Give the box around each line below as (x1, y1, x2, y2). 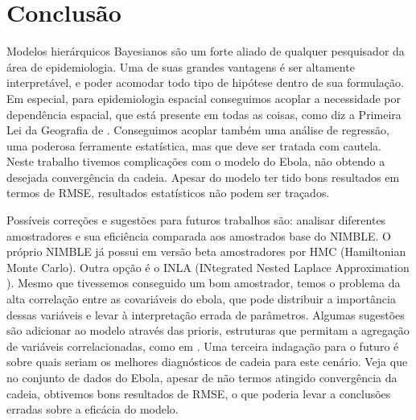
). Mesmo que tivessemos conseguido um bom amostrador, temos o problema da (6, 274, 401, 291)
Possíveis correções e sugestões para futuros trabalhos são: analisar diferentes (6, 212, 386, 229)
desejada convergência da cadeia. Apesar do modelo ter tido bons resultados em (6, 168, 400, 185)
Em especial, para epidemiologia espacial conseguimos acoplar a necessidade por (6, 89, 401, 106)
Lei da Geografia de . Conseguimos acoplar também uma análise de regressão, (6, 121, 390, 138)
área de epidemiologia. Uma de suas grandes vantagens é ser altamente (6, 58, 355, 75)
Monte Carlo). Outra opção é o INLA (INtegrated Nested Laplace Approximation (6, 258, 410, 275)
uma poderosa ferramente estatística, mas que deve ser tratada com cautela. (6, 137, 382, 154)
